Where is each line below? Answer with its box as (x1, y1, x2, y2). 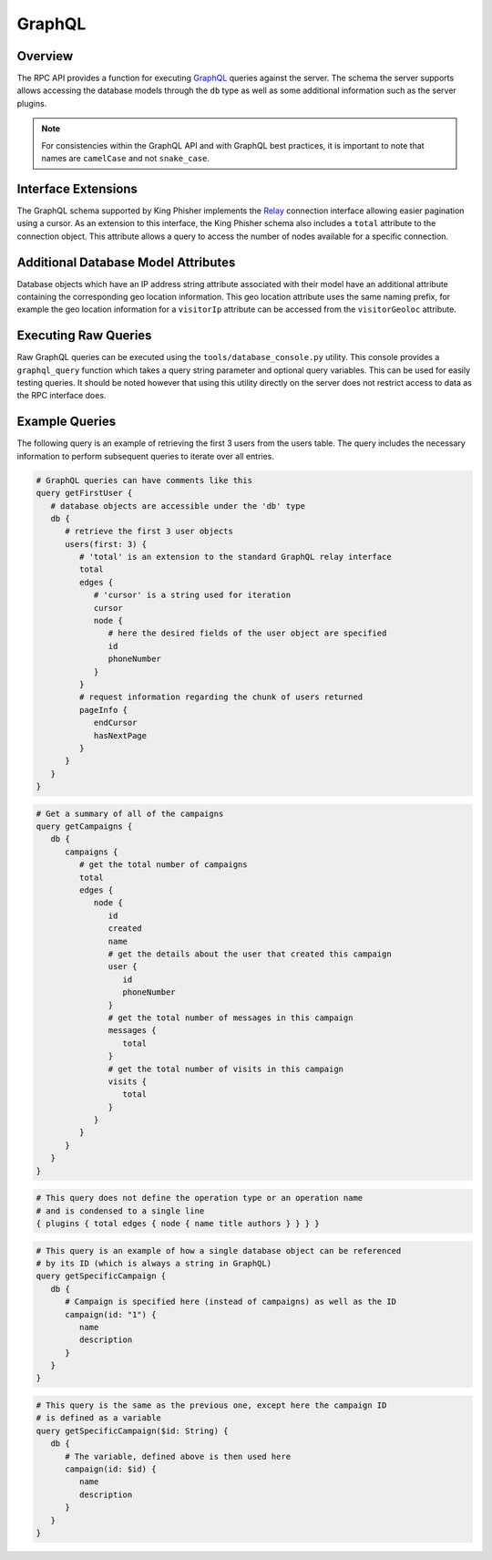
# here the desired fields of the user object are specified (108, 628, 387, 638)
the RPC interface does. (16, 390, 107, 401)
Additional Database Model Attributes (16, 254, 236, 270)
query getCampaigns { (36, 821, 133, 832)
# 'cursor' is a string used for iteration (93, 590, 292, 601)
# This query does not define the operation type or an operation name (36, 1193, 364, 1204)
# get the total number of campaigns (78, 860, 248, 870)
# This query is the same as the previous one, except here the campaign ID (36, 1400, 387, 1410)
